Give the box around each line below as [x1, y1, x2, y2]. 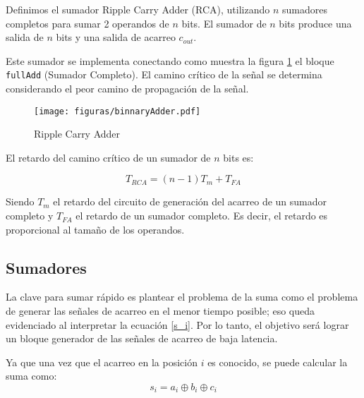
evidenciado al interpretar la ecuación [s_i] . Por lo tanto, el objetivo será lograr [6, 317, 349, 332]
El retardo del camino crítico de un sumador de [6, 150, 211, 164]
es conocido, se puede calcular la [207, 354, 348, 369]
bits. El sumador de [181, 16, 267, 30]
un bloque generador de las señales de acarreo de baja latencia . [6, 331, 278, 346]
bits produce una [279, 16, 352, 30]
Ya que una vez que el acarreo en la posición [6, 354, 198, 369]
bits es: [223, 150, 254, 164]
